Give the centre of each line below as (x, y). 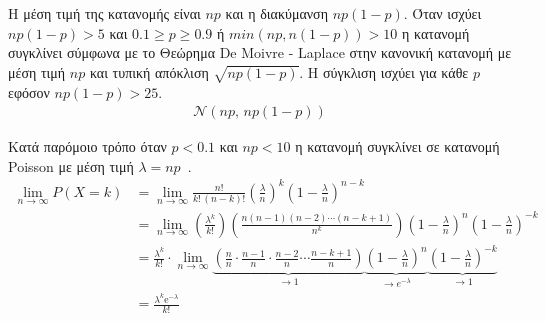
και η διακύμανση (276, 13)
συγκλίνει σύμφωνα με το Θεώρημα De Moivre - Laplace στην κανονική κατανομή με (260, 52)
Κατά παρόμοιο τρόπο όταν (87, 146)
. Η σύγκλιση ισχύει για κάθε (384, 71)
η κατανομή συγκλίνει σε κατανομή (397, 146)
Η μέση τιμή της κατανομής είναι (104, 13)
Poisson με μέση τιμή (71, 165)
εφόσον (29, 91)
